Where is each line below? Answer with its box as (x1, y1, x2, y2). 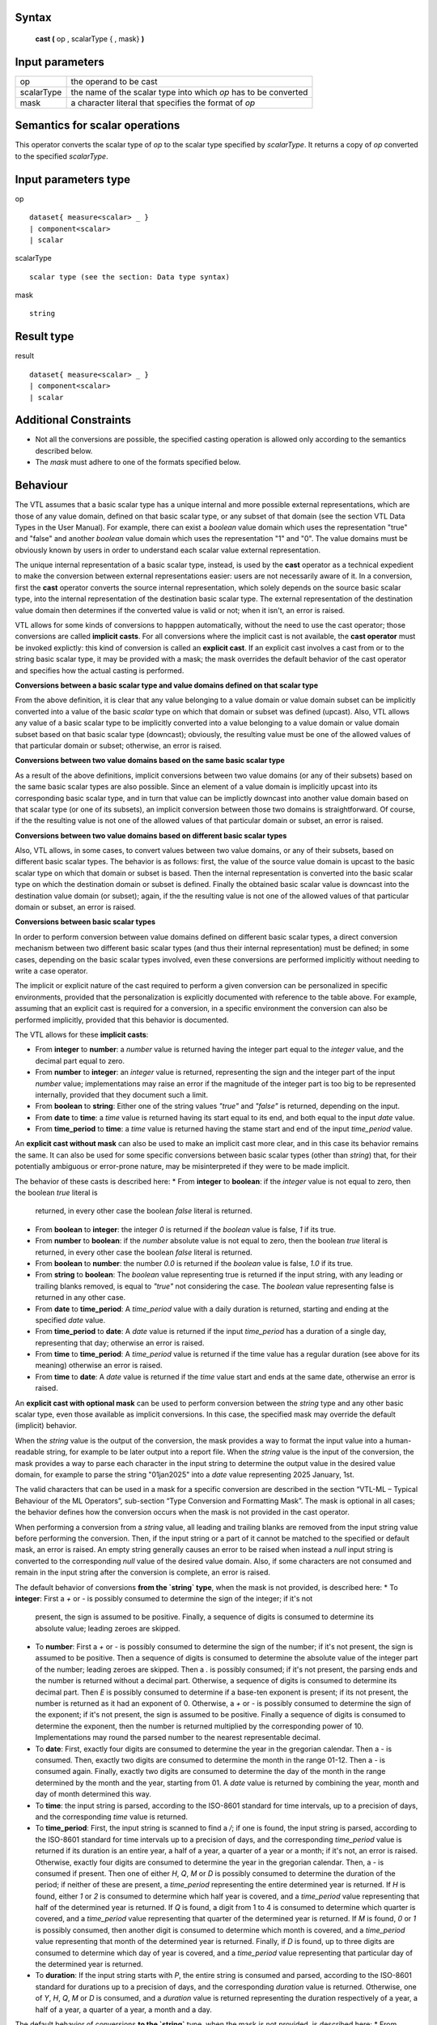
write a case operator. (15, 966, 88, 975)
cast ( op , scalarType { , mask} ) (35, 34, 145, 44)
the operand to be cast (70, 75, 158, 87)
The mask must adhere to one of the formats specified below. (35, 458, 241, 467)
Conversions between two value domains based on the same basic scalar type (15, 756, 285, 765)
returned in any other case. (35, 1293, 126, 1302)
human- (384, 1435, 412, 1445)
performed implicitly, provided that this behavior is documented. (15, 1015, 229, 1025)
